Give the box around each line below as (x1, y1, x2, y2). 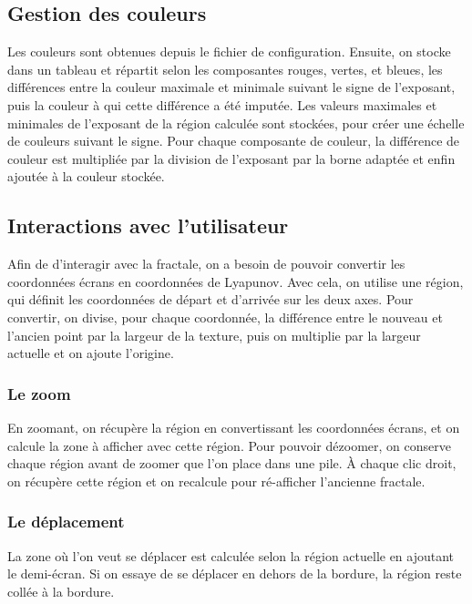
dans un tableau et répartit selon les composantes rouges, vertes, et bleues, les (7, 59, 443, 78)
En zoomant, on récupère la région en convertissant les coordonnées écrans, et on (7, 417, 460, 436)
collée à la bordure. (7, 581, 115, 600)
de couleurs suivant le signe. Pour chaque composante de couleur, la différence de (7, 131, 460, 150)
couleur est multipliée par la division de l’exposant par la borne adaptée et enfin (7, 148, 456, 168)
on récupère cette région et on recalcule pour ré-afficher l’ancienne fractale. (7, 471, 426, 490)
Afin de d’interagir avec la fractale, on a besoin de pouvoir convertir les (7, 254, 405, 273)
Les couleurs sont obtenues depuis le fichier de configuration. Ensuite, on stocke (7, 42, 451, 61)
